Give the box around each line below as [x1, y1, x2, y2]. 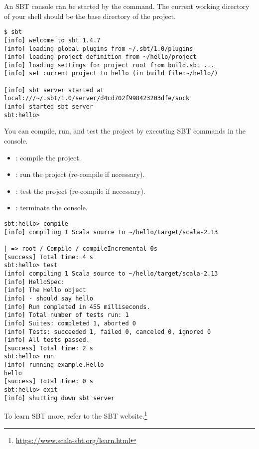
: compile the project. [15, 152, 81, 162]
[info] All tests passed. [4, 336, 90, 344]
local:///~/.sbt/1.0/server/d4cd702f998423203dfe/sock [4, 95, 190, 102]
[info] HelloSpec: [4, 278, 65, 286]
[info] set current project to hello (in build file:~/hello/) [4, 70, 218, 77]
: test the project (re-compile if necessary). [15, 185, 145, 196]
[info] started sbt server [4, 103, 93, 111]
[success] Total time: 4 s [4, 253, 93, 261]
